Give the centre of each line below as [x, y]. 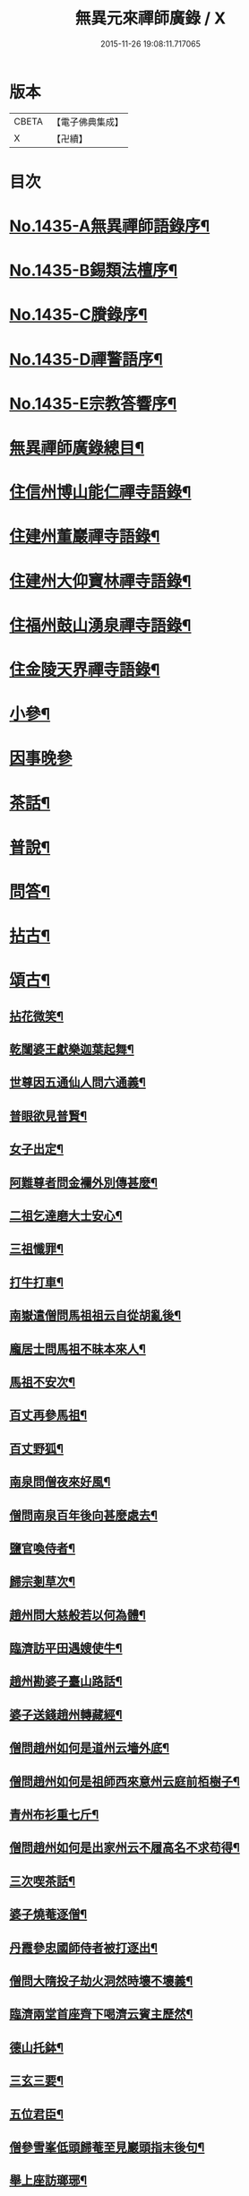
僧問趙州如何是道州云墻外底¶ [90, 1748]
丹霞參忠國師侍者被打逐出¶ [84, 1947]
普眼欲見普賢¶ [48, 1115]
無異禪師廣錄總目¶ [77, 448]
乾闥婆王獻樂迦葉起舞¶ [72, 1050]
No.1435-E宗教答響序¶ [93, 403]
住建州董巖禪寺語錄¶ [85, 536]
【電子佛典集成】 [87, 122]
